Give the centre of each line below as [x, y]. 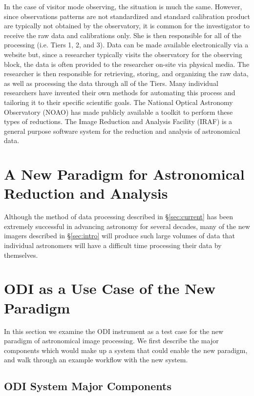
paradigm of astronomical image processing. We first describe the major [111, 341]
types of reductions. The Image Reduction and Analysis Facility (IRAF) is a [118, 121]
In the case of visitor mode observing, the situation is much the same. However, [123, 6]
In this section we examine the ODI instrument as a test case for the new [114, 331]
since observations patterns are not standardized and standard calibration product [127, 16]
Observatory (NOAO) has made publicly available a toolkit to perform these [118, 112]
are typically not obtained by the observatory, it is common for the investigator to [127, 26]
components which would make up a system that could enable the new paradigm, [126, 350]
